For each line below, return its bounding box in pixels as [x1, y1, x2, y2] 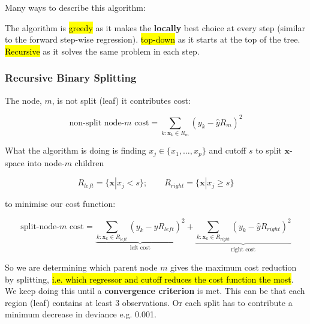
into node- [27, 156, 65, 169]
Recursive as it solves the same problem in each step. [5, 44, 200, 57]
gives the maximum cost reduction [170, 260, 297, 273]
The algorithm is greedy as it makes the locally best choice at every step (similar [5, 21, 305, 34]
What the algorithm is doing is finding [5, 144, 146, 157]
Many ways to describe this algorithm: [5, 1, 146, 13]
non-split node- [69, 118, 125, 127]
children [74, 156, 104, 169]
